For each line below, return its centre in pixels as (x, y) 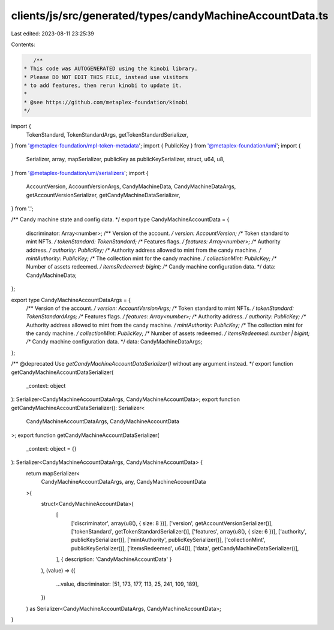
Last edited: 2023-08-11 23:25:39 (52, 34)
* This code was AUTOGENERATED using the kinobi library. (111, 69)
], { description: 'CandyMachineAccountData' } (114, 559)
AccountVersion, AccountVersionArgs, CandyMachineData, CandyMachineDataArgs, (131, 186)
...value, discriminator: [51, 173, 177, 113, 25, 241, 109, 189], (127, 584)
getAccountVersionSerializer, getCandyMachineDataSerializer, (103, 195)
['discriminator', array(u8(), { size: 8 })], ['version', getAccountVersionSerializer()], (172, 523)
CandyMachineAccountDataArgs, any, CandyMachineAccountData (124, 482)
